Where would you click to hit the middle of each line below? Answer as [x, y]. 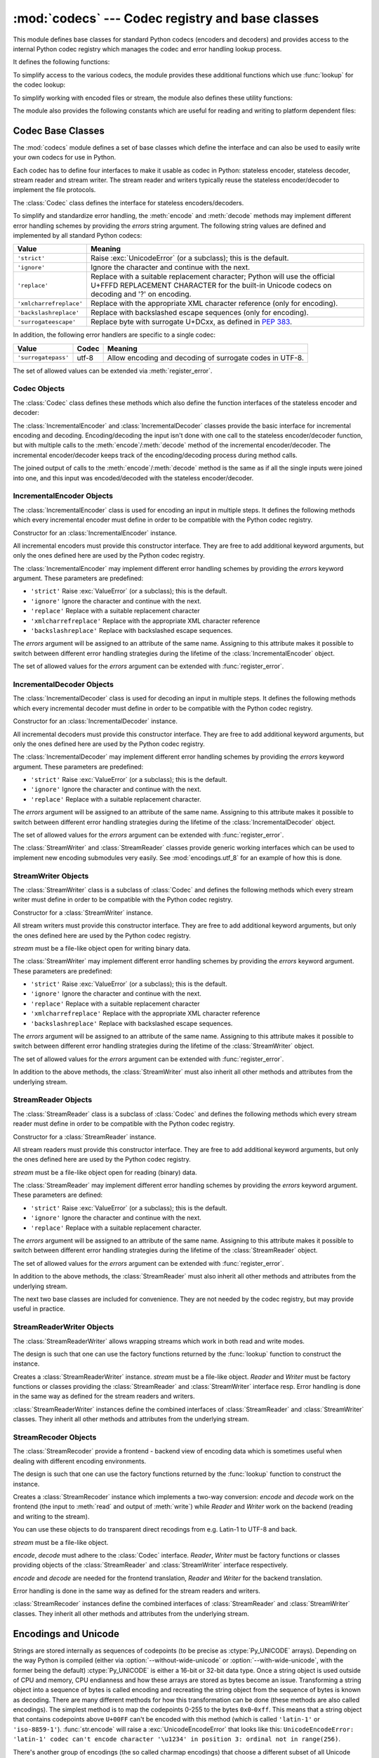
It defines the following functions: [61, 62]
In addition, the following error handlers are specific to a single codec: [114, 335]
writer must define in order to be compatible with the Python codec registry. [123, 899]
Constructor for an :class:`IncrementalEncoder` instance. [95, 533]
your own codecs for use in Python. [65, 158]
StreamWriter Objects [51, 875]
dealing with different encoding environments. [80, 1461]
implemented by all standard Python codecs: [78, 235]
